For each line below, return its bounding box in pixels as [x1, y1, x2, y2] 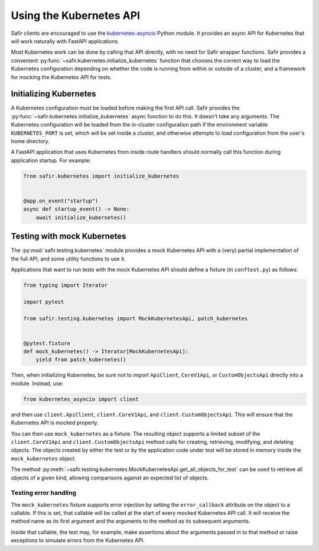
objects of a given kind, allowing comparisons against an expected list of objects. [11, 474, 209, 481]
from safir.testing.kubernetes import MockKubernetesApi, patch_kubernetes [23, 315, 248, 322]
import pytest [23, 298, 64, 305]
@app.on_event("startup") [23, 197, 99, 204]
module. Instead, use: [11, 379, 64, 387]
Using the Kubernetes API [11, 9, 141, 22]
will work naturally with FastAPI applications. [11, 37, 119, 44]
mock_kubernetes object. [11, 455, 76, 462]
